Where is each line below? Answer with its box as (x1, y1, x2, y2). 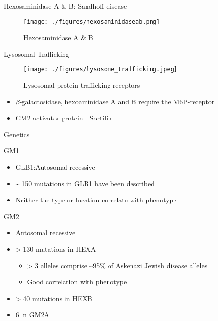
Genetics (4, 129, 30, 139)
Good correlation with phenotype (27, 277, 127, 287)
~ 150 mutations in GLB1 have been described (15, 178, 154, 188)
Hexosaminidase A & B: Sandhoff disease (4, 1, 127, 11)
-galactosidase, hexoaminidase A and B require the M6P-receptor (19, 96, 215, 106)
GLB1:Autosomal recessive (15, 162, 95, 172)
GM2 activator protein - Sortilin (15, 113, 112, 123)
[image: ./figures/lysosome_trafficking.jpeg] (23, 66, 177, 73)
